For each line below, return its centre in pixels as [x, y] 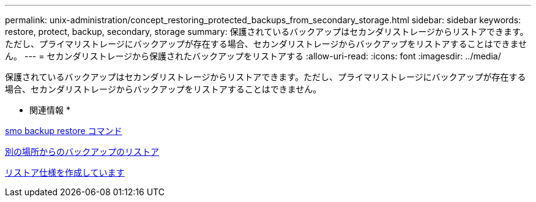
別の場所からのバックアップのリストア [82, 151]
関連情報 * [50, 110]
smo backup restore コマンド [64, 131]
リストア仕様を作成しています [65, 172]
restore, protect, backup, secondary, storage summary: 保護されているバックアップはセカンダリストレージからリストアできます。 [267, 32]
